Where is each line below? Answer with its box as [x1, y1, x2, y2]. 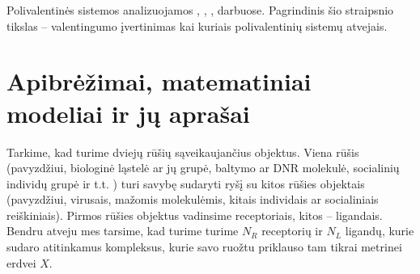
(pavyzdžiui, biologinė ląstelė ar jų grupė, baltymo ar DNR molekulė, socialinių [6, 159, 400, 176]
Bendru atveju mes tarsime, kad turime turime [6, 222, 239, 239]
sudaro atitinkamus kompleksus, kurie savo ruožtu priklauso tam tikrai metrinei [6, 238, 402, 255]
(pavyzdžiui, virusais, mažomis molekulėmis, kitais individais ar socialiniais [6, 191, 379, 208]
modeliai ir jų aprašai [6, 96, 250, 129]
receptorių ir [261, 222, 323, 239]
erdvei [6, 254, 36, 271]
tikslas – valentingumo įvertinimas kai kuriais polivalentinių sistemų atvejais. [6, 17, 388, 34]
